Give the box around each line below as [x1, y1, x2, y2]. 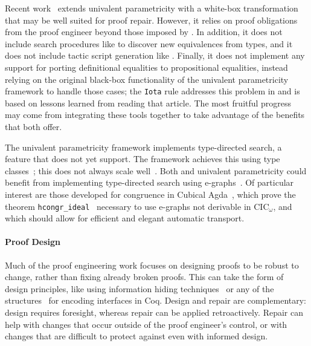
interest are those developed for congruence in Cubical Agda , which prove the [5, 188, 296, 200]
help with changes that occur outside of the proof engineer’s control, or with [5, 318, 287, 330]
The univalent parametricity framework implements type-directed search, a [5, 140, 282, 153]
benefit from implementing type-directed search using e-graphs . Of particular [5, 176, 294, 189]
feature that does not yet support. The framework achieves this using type [5, 152, 280, 165]
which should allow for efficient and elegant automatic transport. [5, 212, 245, 224]
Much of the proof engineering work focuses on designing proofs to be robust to [5, 258, 299, 271]
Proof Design [5, 235, 61, 248]
